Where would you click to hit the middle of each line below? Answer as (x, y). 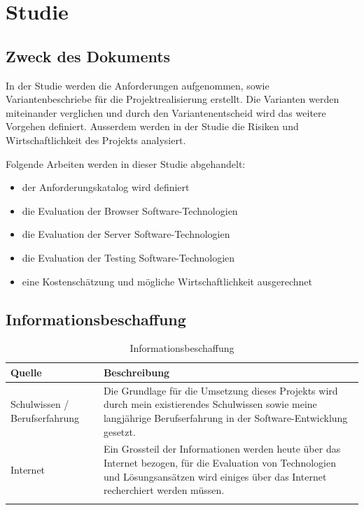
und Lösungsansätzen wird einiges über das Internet (215, 476)
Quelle (26, 372)
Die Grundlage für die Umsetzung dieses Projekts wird (220, 390)
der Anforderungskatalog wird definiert (106, 187)
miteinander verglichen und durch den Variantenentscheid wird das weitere (166, 112)
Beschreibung (136, 372)
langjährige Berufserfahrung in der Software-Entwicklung (225, 417)
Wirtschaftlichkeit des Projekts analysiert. (96, 140)
